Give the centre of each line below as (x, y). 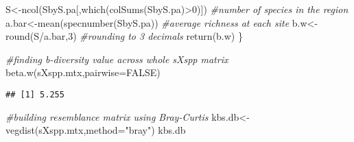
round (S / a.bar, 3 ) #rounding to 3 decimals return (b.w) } (124, 36)
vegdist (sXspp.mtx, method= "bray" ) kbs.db (96, 130)
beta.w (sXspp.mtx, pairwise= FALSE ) (83, 72)
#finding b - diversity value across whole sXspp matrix (117, 59)
